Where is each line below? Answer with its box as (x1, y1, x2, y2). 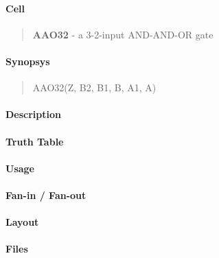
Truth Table (5, 134, 64, 148)
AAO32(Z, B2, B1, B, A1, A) (32, 80, 157, 95)
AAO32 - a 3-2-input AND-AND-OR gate (32, 27, 214, 41)
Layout (5, 215, 39, 229)
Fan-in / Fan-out (5, 187, 87, 202)
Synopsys (5, 54, 50, 68)
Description (5, 107, 62, 121)
